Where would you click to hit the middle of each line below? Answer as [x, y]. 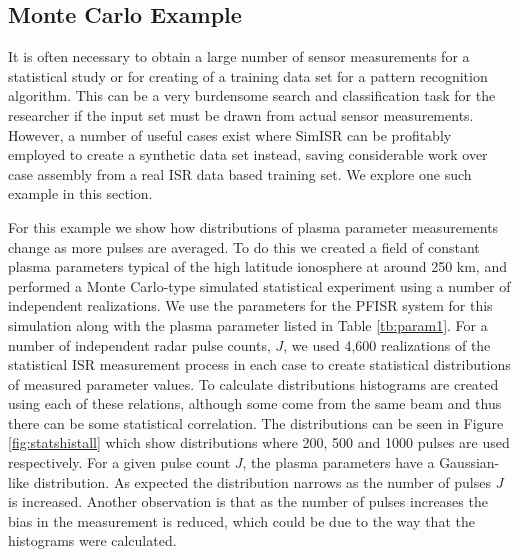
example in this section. [80, 193]
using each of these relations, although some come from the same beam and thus [255, 403]
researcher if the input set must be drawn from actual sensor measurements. [241, 114]
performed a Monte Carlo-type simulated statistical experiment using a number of [259, 285]
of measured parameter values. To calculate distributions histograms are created [253, 383]
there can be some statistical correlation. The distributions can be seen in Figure [256, 422]
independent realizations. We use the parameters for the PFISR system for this [250, 305]
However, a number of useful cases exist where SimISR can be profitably [230, 134]
